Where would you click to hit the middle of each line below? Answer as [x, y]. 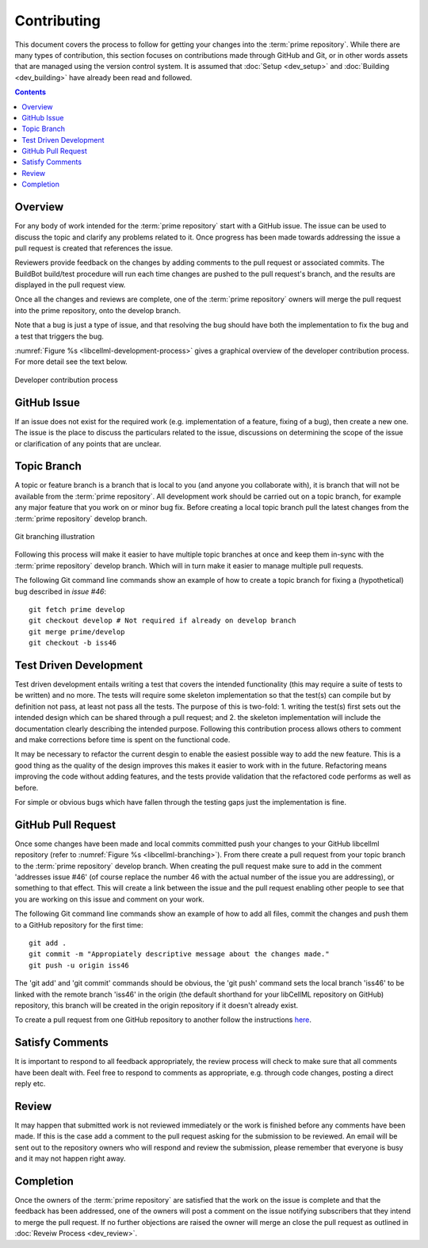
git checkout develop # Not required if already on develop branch [162, 621]
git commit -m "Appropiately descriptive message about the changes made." [179, 954]
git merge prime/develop [77, 632]
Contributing [57, 21]
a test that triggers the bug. [59, 336]
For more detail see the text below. [71, 362]
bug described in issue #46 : [61, 591]
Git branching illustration [55, 536]
